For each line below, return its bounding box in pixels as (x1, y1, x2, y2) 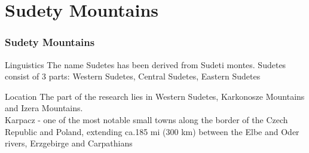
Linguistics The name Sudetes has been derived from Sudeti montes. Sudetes (5, 58, 286, 71)
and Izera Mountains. (5, 102, 83, 114)
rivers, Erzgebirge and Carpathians (5, 137, 133, 149)
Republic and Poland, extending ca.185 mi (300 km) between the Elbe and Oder (5, 125, 299, 137)
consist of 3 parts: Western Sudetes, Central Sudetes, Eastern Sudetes (5, 70, 261, 82)
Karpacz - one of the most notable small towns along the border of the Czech (5, 113, 288, 126)
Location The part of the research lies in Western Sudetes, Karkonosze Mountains (5, 90, 305, 102)
